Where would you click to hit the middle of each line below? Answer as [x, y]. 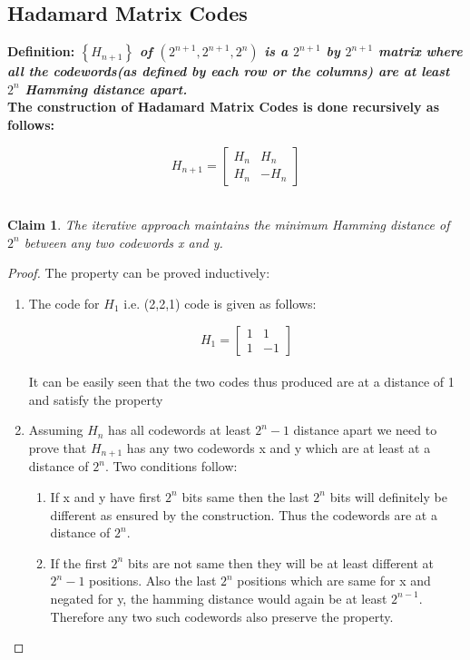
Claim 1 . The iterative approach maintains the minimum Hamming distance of [229, 225]
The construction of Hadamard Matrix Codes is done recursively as [224, 107]
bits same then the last [245, 496]
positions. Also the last [153, 581]
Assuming [56, 430]
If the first [78, 562]
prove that [58, 447]
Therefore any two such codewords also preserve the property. [222, 616]
